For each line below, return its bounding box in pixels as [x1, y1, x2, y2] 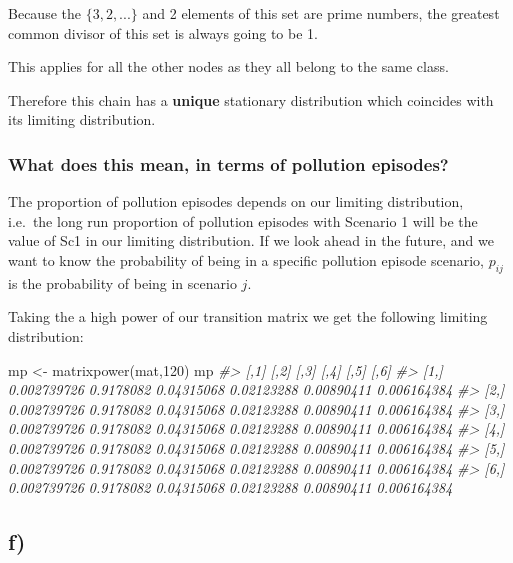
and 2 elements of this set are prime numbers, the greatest [142, 3, 500, 23]
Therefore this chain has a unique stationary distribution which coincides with [8, 89, 494, 110]
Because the [8, 3, 81, 23]
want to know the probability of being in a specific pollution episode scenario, [8, 249, 484, 270]
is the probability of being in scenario [8, 272, 237, 293]
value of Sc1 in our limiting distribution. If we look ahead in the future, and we [8, 230, 494, 251]
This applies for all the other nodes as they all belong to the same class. [8, 56, 449, 77]
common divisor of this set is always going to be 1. [8, 22, 318, 43]
